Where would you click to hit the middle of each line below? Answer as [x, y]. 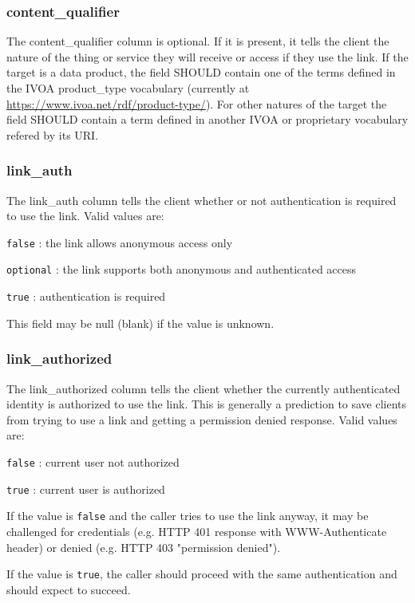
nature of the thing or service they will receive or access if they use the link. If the [207, 56]
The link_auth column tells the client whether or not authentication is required [202, 200]
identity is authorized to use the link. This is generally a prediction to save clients [207, 404]
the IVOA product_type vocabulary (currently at [128, 88]
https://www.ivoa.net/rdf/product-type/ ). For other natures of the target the [197, 103]
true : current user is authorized [86, 489]
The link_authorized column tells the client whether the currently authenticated [204, 388]
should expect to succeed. [69, 589]
